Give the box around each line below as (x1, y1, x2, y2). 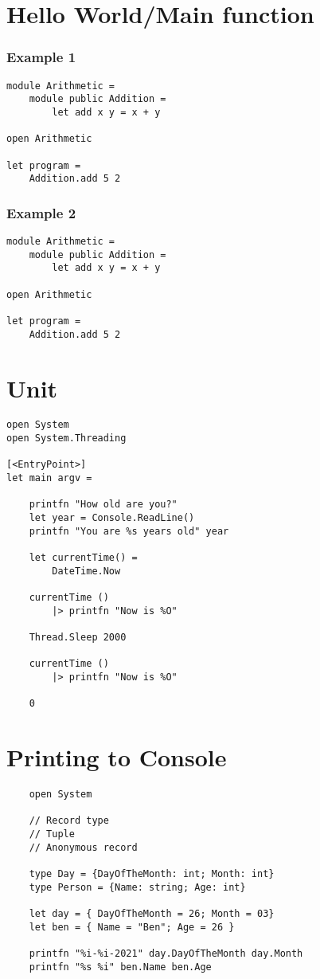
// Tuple (29, 828, 75, 840)
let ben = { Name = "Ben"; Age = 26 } (29, 921, 235, 933)
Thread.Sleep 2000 (29, 631, 127, 643)
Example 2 (6, 202, 76, 222)
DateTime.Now (52, 565, 121, 577)
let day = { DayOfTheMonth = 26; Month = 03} (29, 907, 275, 919)
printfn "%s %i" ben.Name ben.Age (29, 961, 212, 973)
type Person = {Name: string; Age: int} (29, 881, 246, 893)
